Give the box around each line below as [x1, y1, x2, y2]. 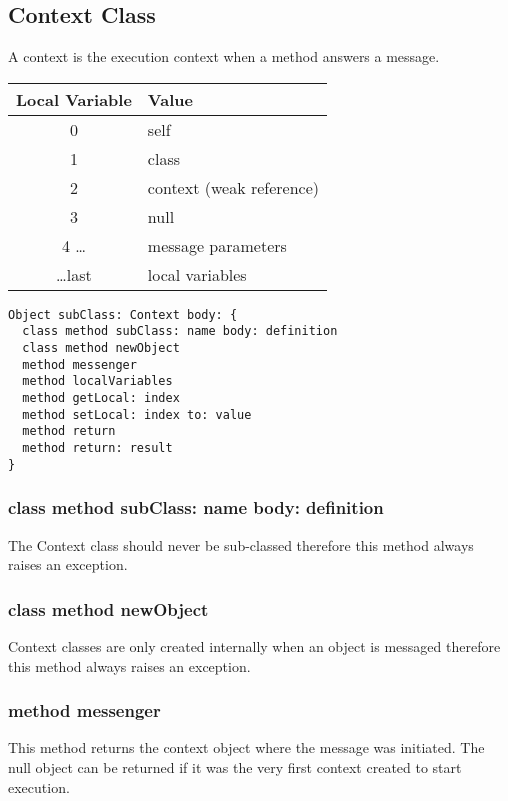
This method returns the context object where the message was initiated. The [8, 737, 485, 758]
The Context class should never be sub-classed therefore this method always [8, 534, 474, 555]
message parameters [147, 233, 287, 257]
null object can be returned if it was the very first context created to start [8, 756, 462, 777]
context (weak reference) [147, 175, 320, 199]
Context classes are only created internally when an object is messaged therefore [8, 635, 501, 656]
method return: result [22, 441, 173, 456]
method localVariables [22, 374, 173, 389]
